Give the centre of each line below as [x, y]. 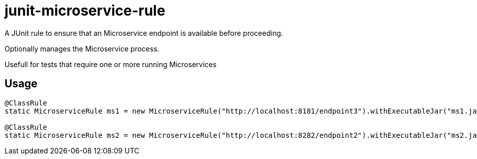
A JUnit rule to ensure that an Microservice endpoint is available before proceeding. [144, 33]
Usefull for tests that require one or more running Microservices [111, 64]
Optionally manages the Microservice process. [82, 48]
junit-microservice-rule [85, 11]
